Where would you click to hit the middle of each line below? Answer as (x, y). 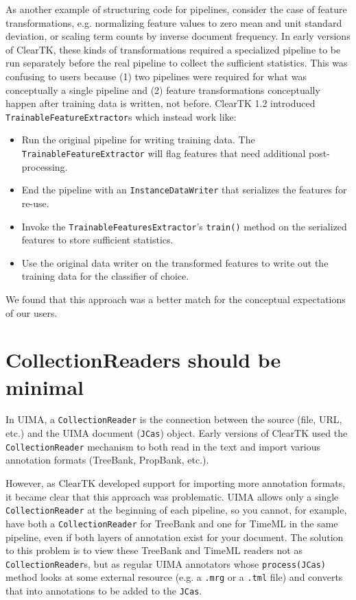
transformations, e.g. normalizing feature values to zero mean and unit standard (174, 22)
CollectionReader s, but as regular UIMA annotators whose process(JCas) (166, 563)
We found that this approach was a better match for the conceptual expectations (176, 299)
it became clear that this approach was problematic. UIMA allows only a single (172, 496)
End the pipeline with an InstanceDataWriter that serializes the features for (184, 190)
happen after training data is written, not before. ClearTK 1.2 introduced (161, 103)
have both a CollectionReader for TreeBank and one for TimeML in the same (172, 523)
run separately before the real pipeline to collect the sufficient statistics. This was (177, 63)
